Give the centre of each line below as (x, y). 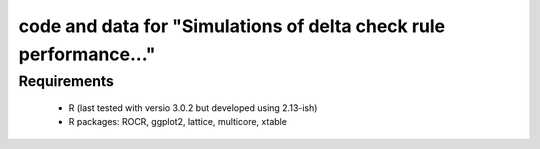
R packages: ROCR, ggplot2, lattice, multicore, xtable (177, 122)
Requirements (66, 81)
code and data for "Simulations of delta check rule (232, 26)
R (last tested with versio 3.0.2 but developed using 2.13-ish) (193, 108)
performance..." (87, 54)
